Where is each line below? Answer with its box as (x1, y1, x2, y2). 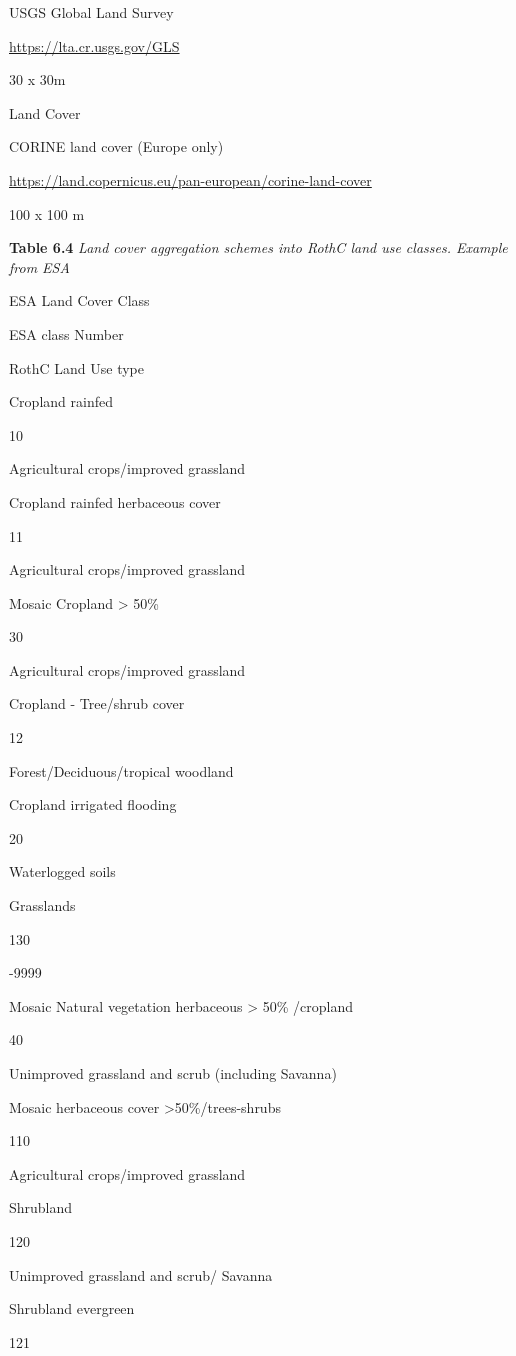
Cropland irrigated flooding (9, 794, 177, 815)
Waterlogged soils (9, 861, 116, 882)
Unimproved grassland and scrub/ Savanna (9, 1264, 273, 1285)
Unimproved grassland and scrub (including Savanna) (9, 1063, 337, 1083)
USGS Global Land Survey (9, 2, 174, 22)
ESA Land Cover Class (9, 290, 150, 311)
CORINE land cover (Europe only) (9, 136, 224, 157)
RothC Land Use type (9, 357, 145, 378)
